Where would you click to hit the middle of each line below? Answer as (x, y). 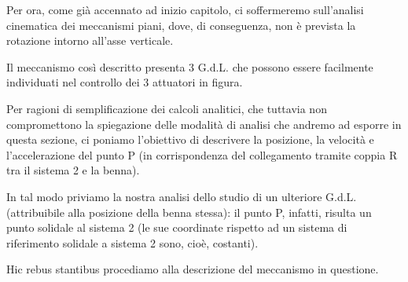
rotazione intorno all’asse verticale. (90, 40)
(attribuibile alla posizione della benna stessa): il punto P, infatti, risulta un (189, 212)
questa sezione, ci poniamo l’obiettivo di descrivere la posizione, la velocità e (190, 139)
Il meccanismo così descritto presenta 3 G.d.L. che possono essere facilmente (190, 66)
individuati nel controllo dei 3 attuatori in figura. (125, 82)
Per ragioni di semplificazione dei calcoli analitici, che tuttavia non (167, 108)
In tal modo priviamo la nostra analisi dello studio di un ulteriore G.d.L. (182, 196)
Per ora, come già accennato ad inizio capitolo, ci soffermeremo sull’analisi (185, 9)
